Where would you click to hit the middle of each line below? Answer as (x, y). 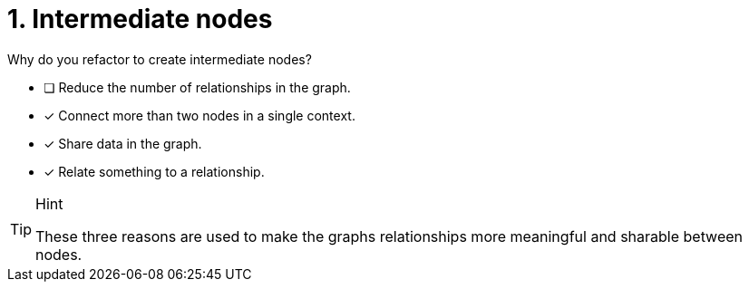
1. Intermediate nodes (140, 19)
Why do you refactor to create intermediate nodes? (160, 59)
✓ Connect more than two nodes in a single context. (199, 115)
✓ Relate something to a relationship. (154, 171)
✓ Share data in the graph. (123, 143)
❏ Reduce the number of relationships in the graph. (197, 87)
